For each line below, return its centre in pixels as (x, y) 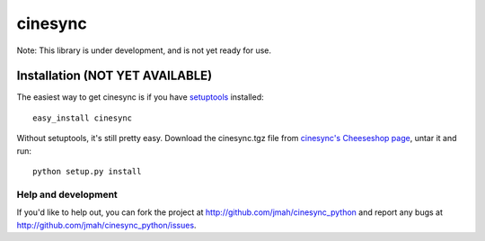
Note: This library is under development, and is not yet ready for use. (144, 50)
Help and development (67, 194)
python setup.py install (87, 172)
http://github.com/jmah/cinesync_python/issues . (106, 225)
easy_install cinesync (83, 118)
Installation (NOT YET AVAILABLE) (115, 76)
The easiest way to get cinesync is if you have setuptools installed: (140, 97)
